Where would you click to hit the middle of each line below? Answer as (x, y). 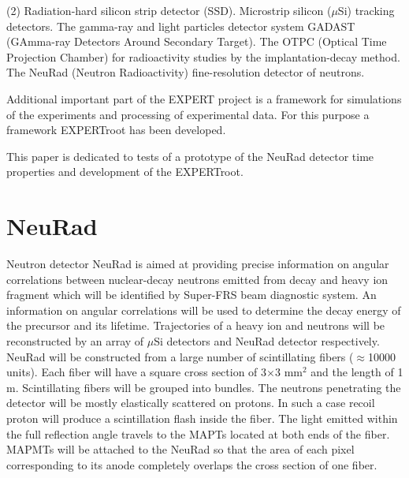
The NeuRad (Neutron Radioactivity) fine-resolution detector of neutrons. (186, 72)
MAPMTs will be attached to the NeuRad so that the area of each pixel (180, 449)
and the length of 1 (357, 372)
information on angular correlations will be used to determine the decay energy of (204, 310)
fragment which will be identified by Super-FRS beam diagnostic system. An (191, 295)
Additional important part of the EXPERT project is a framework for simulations (204, 98)
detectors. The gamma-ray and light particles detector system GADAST (181, 26)
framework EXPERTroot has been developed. (116, 130)
